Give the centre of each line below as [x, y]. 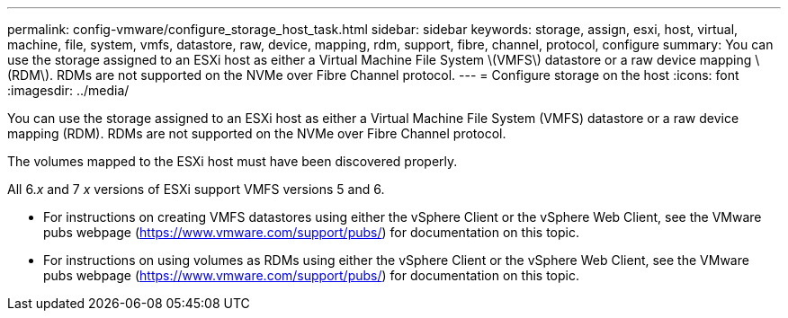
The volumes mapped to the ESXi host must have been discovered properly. [233, 161]
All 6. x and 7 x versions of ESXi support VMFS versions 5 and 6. [196, 189]
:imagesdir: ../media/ [68, 90]
